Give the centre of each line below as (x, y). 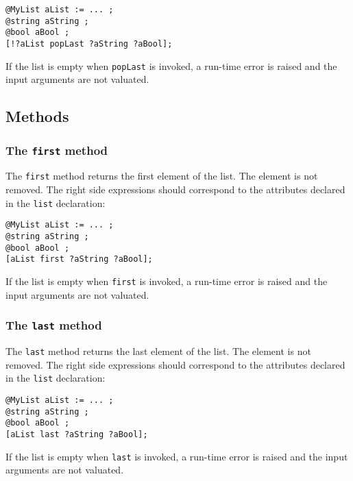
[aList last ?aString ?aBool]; (77, 434)
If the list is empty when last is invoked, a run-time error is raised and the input (177, 456)
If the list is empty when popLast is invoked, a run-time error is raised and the (171, 65)
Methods (37, 116)
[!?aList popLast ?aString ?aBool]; (89, 44)
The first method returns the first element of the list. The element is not (162, 176)
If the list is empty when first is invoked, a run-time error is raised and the (167, 281)
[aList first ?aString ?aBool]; (79, 259)
